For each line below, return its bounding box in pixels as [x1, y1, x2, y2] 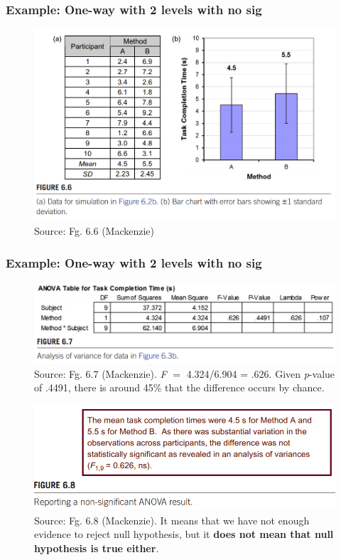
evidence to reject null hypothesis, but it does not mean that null [34, 527, 334, 541]
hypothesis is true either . [34, 540, 159, 555]
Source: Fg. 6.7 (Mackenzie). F [34, 366, 167, 381]
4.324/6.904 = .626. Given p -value [186, 366, 335, 381]
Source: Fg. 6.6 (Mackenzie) [34, 223, 155, 238]
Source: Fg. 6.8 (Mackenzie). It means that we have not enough [34, 512, 310, 527]
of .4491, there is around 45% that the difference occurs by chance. [34, 380, 325, 395]
